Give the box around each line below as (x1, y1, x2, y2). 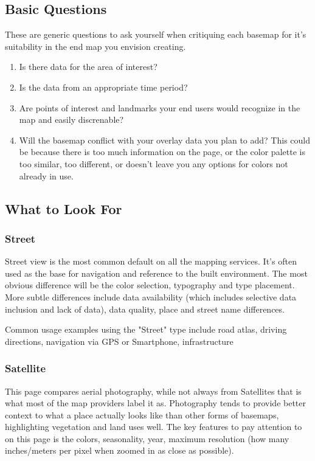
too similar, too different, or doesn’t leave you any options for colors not (19, 157, 288, 170)
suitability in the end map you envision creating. (5, 40, 186, 52)
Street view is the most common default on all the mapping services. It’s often (5, 255, 297, 268)
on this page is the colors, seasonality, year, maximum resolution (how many (5, 432, 289, 445)
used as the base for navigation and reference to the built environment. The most (5, 266, 308, 279)
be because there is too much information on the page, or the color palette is (19, 145, 305, 158)
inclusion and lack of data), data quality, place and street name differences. (5, 302, 285, 315)
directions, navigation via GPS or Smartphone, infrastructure (5, 334, 234, 347)
